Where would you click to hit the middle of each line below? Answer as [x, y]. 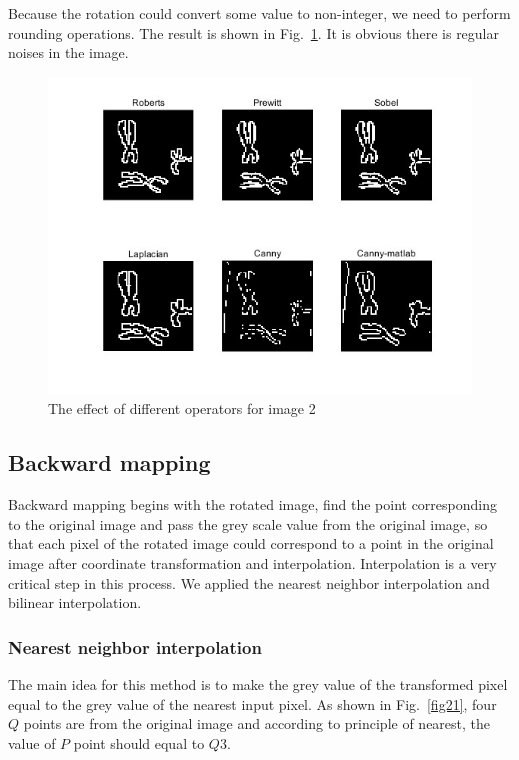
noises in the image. [68, 52]
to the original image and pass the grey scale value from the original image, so [248, 523]
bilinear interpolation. [75, 602]
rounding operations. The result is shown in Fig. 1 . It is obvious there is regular [254, 32]
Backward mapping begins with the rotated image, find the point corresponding [252, 504]
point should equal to [139, 742]
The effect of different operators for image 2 [182, 408]
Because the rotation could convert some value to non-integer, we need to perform [259, 13]
